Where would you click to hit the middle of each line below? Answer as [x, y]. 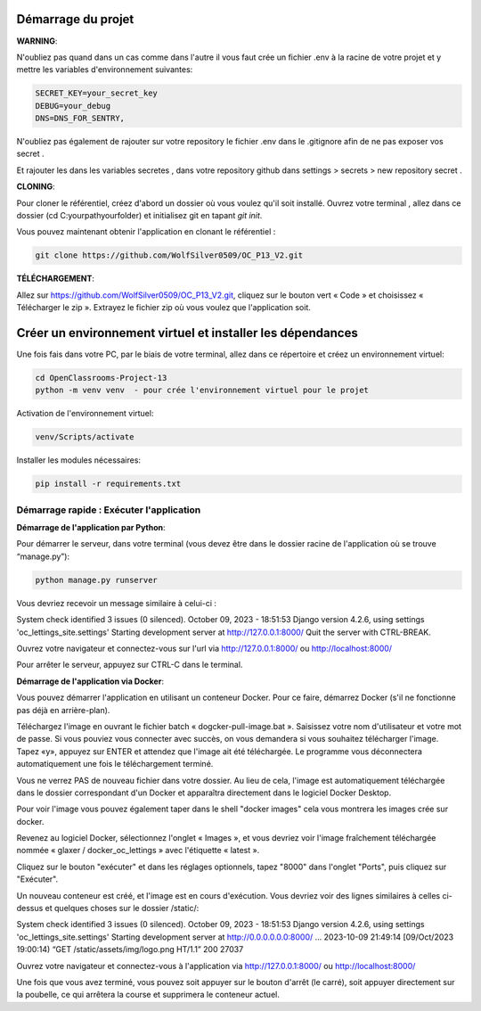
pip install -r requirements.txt [108, 484]
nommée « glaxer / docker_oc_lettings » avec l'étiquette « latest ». [138, 851]
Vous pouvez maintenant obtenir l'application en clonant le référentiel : [146, 232]
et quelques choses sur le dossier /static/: [122, 908]
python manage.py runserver [96, 580]
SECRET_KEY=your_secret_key [96, 93]
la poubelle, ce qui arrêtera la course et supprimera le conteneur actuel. [148, 995]
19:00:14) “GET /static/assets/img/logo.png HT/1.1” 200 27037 [130, 949]
